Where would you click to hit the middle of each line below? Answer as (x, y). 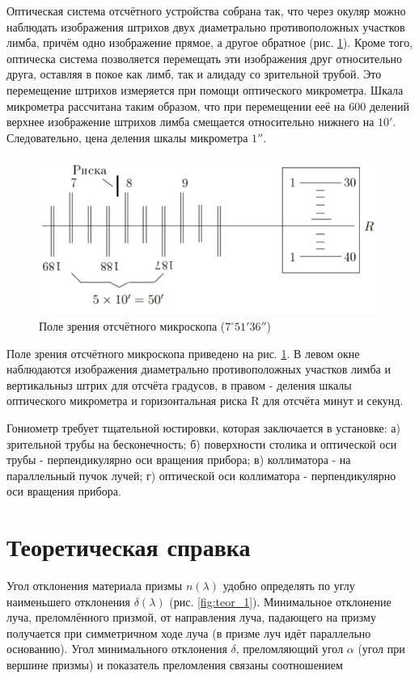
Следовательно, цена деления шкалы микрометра (127, 137)
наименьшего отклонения (69, 601)
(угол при (381, 649)
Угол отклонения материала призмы (95, 586)
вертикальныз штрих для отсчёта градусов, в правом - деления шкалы (179, 384)
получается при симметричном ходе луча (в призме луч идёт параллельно (189, 633)
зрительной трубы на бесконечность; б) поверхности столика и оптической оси (202, 443)
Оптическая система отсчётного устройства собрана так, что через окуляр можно (206, 11)
